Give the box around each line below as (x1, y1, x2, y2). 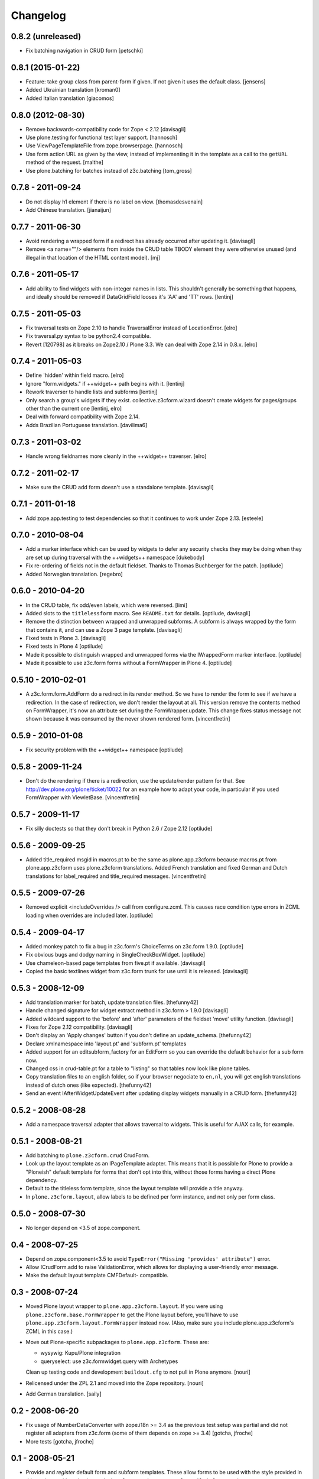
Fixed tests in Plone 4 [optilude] (25, 642, 103, 650)
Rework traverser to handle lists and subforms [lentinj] (25, 388, 158, 396)
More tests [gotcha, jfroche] (25, 1438, 94, 1445)
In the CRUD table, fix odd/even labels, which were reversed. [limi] (25, 601, 188, 609)
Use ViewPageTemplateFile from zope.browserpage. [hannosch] (25, 142, 183, 149)
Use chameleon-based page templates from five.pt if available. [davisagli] (25, 959, 206, 967)
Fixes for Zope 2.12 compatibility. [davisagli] (25, 1023, 133, 1031)
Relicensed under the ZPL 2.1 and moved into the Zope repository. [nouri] (25, 1379, 204, 1387)
